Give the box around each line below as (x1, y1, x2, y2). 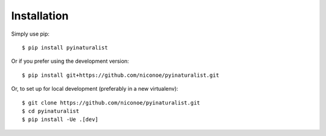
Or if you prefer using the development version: (11, 57, 129, 65)
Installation (11, 9, 69, 22)
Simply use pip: (11, 30, 50, 37)
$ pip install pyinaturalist (22, 44, 108, 51)
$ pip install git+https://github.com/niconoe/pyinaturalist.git (22, 71, 220, 79)
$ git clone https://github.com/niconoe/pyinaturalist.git (22, 99, 200, 106)
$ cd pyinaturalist (22, 108, 80, 114)
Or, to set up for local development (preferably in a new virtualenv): (11, 85, 178, 92)
